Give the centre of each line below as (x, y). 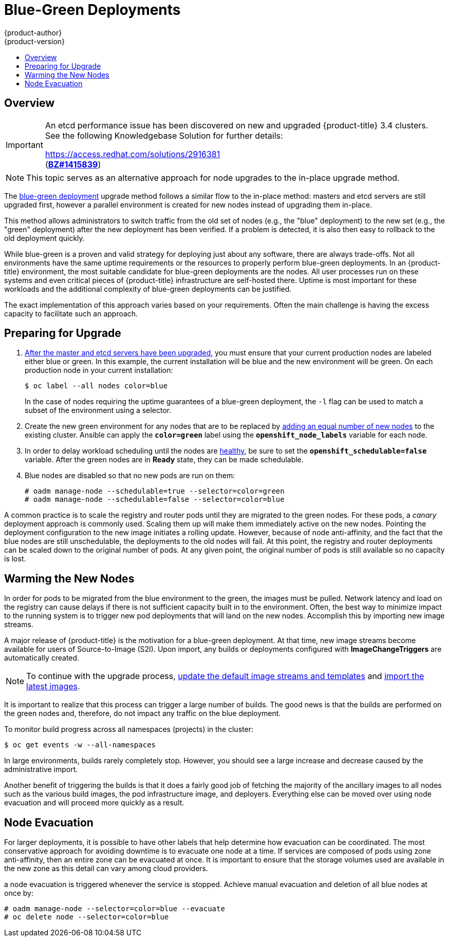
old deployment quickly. (44, 238)
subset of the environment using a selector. (98, 410)
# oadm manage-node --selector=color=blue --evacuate (115, 909)
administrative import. (41, 769)
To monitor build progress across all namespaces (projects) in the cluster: (129, 729)
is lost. (15, 559)
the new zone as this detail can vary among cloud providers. (106, 869)
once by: (19, 893)
